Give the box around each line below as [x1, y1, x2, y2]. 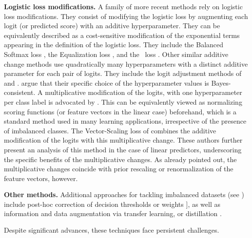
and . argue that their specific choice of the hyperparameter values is [4, 77, 209, 88]
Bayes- [211, 77, 231, 88]
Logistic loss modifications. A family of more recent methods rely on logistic [4, 1, 243, 11]
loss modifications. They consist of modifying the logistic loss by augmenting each [4, 11, 248, 21]
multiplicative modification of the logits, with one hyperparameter [45, 87, 242, 97]
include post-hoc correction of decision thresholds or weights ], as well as [4, 199, 221, 209]
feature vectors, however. [4, 173, 78, 183]
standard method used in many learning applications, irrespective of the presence [4, 116, 247, 126]
